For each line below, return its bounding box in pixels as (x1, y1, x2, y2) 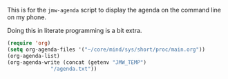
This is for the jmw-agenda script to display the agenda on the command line (7, 6, 222, 14)
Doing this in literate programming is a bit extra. (7, 27, 142, 34)
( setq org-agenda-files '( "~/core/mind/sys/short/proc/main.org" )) (7, 46, 206, 53)
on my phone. (7, 13, 47, 21)
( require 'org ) (7, 40, 51, 47)
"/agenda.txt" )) (50, 65, 97, 72)
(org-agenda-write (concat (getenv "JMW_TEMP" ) (7, 58, 147, 66)
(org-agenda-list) (7, 52, 60, 59)
